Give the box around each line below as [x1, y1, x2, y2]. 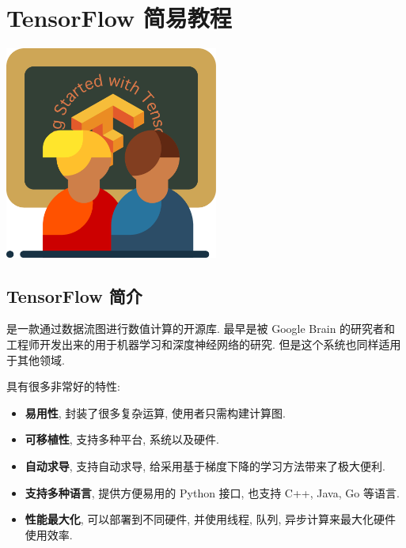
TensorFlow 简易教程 [6, 2, 232, 34]
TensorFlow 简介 [6, 283, 142, 308]
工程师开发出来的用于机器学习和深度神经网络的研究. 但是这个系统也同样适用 [6, 336, 401, 353]
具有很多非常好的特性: [6, 378, 120, 395]
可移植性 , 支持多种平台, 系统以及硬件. [25, 431, 219, 448]
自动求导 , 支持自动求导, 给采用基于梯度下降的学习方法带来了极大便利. [25, 458, 385, 474]
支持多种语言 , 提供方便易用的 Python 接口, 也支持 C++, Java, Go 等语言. [25, 484, 400, 501]
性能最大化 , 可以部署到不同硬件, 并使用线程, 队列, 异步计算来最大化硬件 [25, 511, 397, 527]
